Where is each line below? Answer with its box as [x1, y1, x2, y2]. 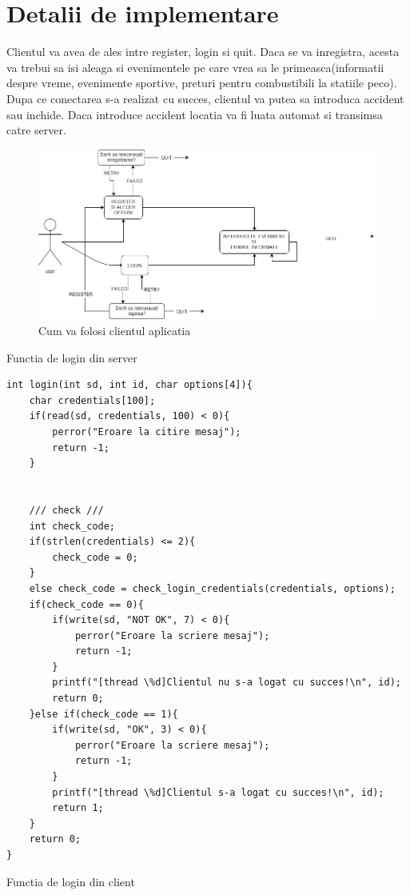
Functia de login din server [6, 349, 137, 366]
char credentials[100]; [29, 394, 156, 406]
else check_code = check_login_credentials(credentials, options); [29, 582, 396, 594]
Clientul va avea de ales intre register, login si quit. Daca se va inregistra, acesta [6, 43, 400, 60]
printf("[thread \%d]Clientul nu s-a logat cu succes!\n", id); [52, 677, 401, 689]
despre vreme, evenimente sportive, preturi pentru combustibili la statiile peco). [6, 74, 397, 91]
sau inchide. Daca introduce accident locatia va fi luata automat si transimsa [6, 106, 383, 122]
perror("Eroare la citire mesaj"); [52, 426, 241, 438]
